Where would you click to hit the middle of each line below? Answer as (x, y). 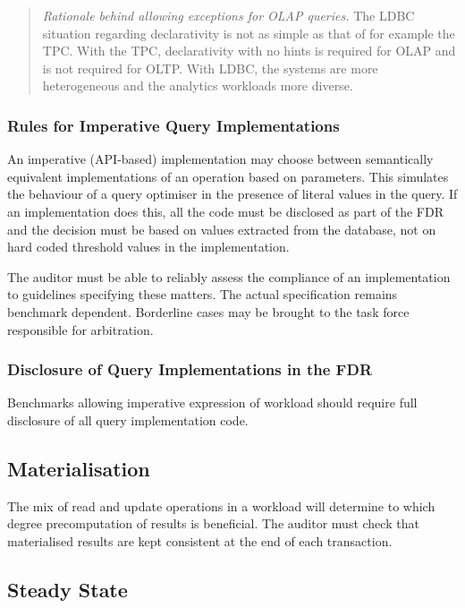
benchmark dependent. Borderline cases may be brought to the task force (208, 311)
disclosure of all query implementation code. (128, 420)
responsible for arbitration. (80, 329)
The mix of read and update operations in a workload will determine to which (221, 505)
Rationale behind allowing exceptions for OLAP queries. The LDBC (228, 15)
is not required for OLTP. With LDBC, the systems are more (210, 68)
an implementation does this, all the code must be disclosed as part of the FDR (225, 211)
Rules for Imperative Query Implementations (173, 125)
